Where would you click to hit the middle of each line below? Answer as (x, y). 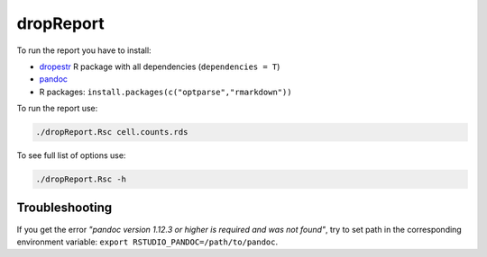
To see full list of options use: (71, 155)
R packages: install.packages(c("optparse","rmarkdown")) (165, 92)
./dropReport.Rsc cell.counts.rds (112, 132)
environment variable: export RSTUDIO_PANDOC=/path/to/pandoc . (147, 242)
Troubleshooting (64, 208)
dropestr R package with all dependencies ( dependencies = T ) (160, 66)
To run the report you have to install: (84, 50)
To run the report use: (57, 109)
